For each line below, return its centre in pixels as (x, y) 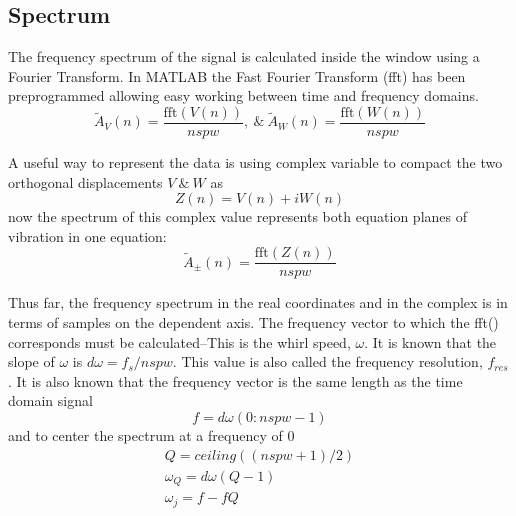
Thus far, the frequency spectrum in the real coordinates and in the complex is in (258, 302)
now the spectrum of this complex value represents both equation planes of (237, 216)
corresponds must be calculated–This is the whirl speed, (179, 341)
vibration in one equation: (87, 235)
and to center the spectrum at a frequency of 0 (151, 435)
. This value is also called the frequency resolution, (327, 361)
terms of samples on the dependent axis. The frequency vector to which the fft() (253, 322)
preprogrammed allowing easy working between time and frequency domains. (243, 95)
